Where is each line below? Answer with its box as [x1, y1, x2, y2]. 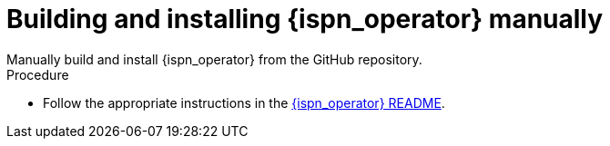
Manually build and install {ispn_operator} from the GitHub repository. [6, 51, 422, 67]
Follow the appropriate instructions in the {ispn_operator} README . [43, 94, 445, 111]
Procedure [6, 66, 69, 83]
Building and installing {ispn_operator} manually [6, 4, 604, 34]
